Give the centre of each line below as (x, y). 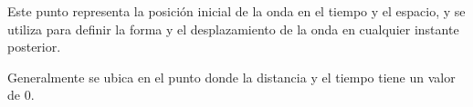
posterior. (34, 47)
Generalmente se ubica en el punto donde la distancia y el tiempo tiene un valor (231, 77)
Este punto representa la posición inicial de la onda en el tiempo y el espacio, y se (236, 11)
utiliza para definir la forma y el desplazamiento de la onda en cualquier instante (233, 29)
